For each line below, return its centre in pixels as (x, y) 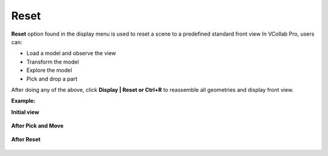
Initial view (25, 112)
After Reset (26, 140)
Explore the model (49, 70)
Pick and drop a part (52, 79)
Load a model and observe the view (71, 53)
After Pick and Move (37, 126)
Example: (23, 101)
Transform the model (53, 62)
